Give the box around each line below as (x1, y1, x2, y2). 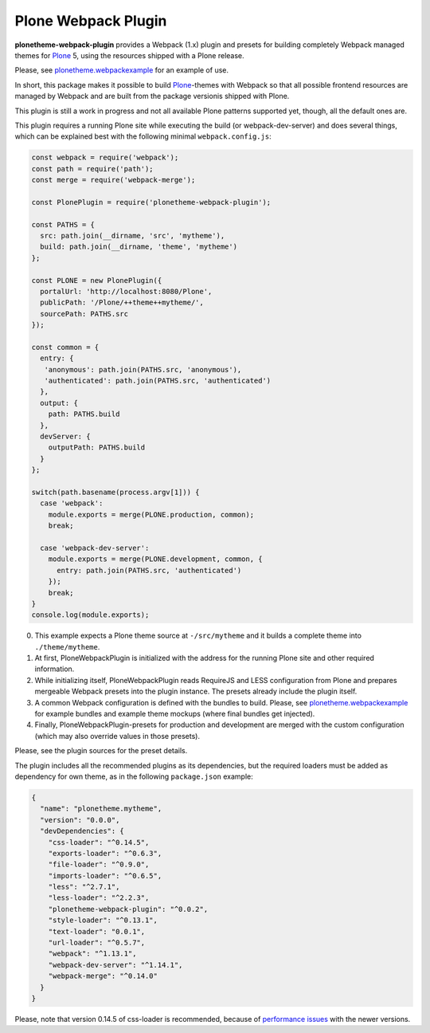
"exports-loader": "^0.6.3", (48, 849, 162, 858)
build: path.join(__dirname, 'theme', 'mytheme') (40, 242, 238, 251)
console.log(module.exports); (31, 611, 150, 619)
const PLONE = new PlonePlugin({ (31, 276, 162, 285)
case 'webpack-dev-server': (40, 543, 150, 552)
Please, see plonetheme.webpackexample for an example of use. (14, 65, 229, 75)
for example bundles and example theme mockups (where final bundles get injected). (34, 709, 315, 718)
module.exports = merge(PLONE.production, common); (48, 510, 255, 519)
